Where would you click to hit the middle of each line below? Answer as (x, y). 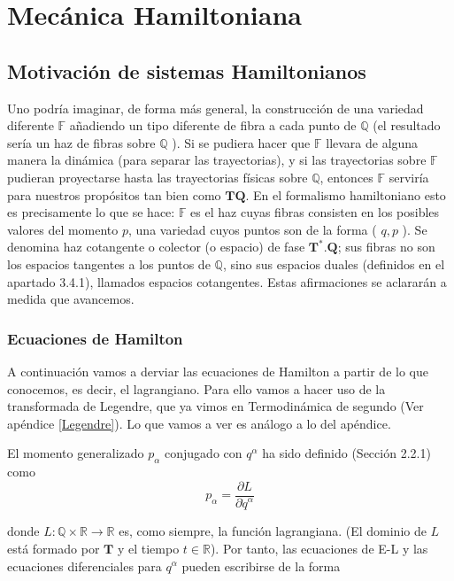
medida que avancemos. (71, 299)
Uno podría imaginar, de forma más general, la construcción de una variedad (215, 108)
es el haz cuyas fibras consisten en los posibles (315, 212)
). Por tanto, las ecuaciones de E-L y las (319, 548)
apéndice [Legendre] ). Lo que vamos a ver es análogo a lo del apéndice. (199, 423)
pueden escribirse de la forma (261, 566)
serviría (409, 177)
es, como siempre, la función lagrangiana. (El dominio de (273, 531)
